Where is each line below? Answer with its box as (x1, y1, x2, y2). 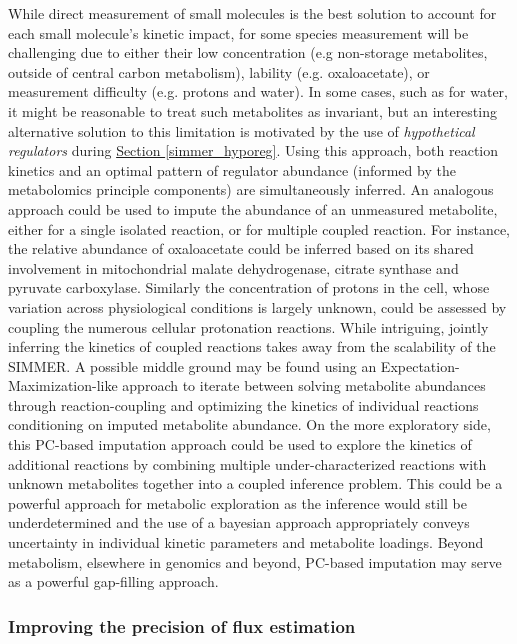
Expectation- (380, 355, 460, 376)
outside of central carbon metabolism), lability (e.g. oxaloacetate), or (8, 61, 430, 82)
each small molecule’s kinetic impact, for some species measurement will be (8, 22, 469, 43)
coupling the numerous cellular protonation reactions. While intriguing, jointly (8, 316, 489, 337)
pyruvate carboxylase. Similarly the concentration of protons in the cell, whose (8, 277, 490, 298)
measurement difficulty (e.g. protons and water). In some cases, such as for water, (8, 81, 508, 102)
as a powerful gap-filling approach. (8, 571, 219, 592)
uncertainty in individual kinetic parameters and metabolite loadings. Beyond (8, 532, 484, 553)
